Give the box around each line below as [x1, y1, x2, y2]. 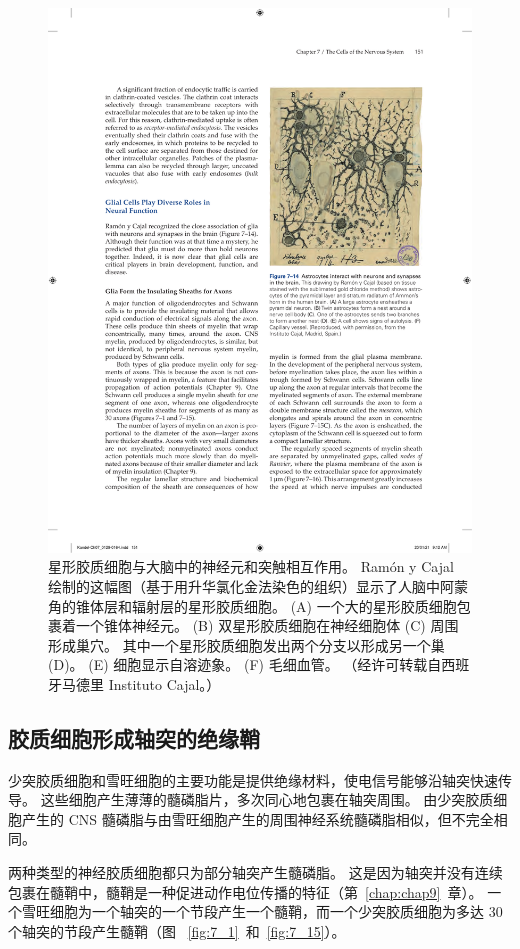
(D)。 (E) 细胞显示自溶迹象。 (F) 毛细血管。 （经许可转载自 [48, 654, 442, 675]
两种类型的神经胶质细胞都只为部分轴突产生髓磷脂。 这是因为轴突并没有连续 [8, 862, 503, 883]
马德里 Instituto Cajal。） [61, 673, 221, 694]
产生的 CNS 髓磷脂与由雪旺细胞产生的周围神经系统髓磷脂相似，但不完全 [21, 808, 494, 829]
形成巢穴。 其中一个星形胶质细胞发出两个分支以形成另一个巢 [48, 634, 445, 655]
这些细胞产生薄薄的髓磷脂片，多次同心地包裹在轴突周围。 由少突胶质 [40, 789, 494, 810]
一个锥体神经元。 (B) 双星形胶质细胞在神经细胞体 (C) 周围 [75, 615, 459, 636]
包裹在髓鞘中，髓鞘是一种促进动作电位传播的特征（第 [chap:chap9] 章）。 [8, 881, 483, 902]
